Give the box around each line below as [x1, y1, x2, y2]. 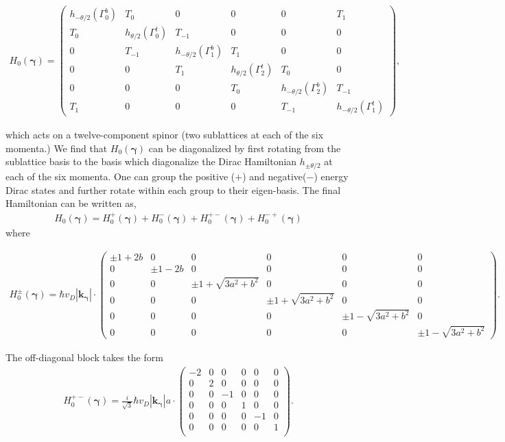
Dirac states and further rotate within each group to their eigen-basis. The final [5, 182, 341, 197]
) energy [314, 169, 349, 183]
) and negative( [242, 169, 307, 183]
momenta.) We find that [5, 140, 108, 155]
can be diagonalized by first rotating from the [148, 140, 341, 155]
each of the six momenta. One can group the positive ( [5, 169, 235, 183]
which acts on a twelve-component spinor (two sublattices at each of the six [5, 127, 324, 142]
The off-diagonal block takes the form [5, 350, 163, 365]
